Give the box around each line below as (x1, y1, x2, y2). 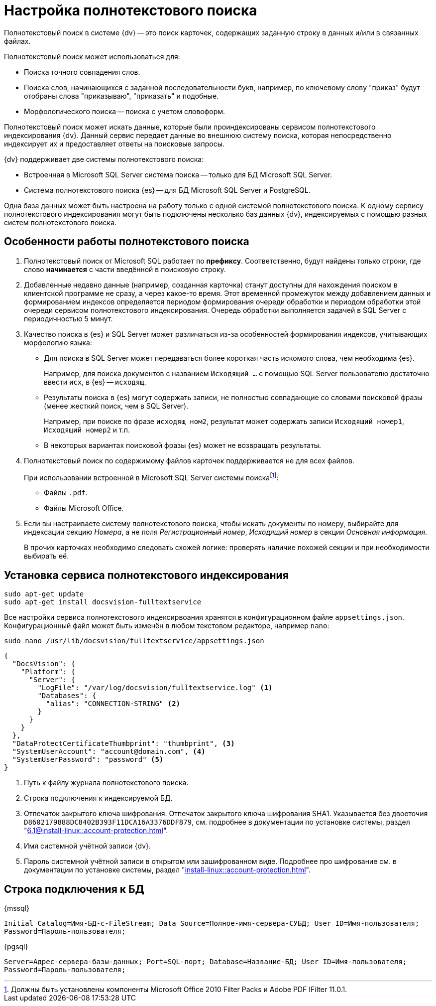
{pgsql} (4, 942, 28, 951)
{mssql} (4, 903, 29, 912)
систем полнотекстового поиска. (4, 218, 117, 227)
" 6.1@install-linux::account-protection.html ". (24, 826, 168, 835)
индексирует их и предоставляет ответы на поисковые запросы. (4, 139, 225, 148)
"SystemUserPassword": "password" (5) (12, 755, 164, 764)
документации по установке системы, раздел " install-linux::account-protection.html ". (24, 865, 311, 874)
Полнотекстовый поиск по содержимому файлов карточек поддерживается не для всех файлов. (24, 456, 355, 465)
